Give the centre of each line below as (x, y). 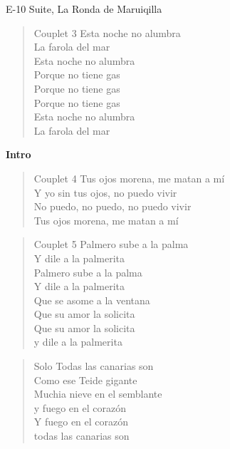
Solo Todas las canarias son (94, 366)
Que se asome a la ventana (92, 300)
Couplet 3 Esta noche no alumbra (107, 32)
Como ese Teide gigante (85, 380)
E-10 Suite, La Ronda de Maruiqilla (84, 9)
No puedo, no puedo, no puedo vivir (113, 206)
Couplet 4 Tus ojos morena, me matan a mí (129, 178)
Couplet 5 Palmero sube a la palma (111, 244)
